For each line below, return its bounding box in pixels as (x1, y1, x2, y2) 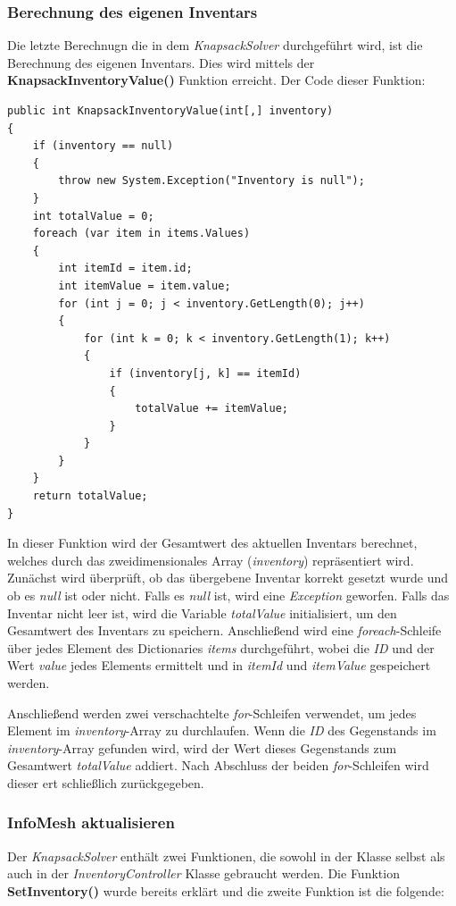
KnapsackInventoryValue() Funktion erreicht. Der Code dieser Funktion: (7, 71, 426, 89)
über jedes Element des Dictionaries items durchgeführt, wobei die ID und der (7, 638, 435, 657)
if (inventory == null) (32, 139, 174, 153)
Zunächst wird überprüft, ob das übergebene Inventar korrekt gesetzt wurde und (7, 568, 449, 587)
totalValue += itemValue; (135, 402, 288, 415)
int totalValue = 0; (32, 209, 154, 222)
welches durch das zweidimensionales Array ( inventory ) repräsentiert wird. (7, 550, 414, 569)
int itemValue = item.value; (58, 279, 231, 292)
